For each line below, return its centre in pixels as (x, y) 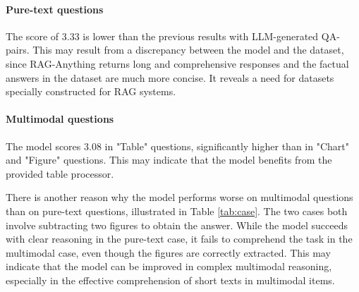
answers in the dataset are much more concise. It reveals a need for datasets (170, 77)
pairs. (18, 50)
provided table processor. (60, 173)
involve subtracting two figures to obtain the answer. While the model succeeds (177, 225)
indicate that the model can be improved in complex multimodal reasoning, (169, 266)
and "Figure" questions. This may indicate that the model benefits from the (169, 160)
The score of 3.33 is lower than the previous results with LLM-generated (162, 36)
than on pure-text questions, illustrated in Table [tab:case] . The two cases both (177, 211)
